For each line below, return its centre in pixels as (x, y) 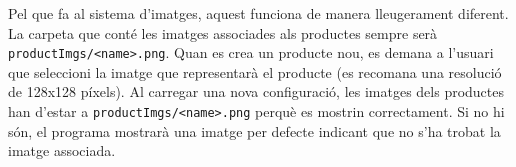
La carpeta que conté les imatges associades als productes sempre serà (223, 32)
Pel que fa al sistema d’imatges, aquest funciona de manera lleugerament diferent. (258, 13)
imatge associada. (62, 150)
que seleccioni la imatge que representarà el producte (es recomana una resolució (255, 71)
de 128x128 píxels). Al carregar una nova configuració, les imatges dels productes (256, 91)
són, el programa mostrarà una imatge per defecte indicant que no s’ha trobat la (254, 130)
